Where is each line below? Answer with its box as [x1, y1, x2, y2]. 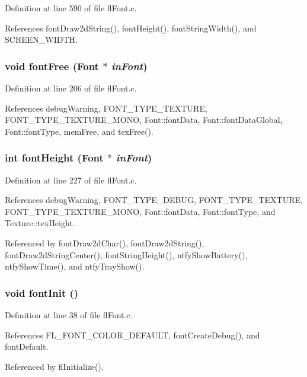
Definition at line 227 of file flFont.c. [5, 173, 137, 186]
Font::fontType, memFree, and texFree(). [5, 125, 153, 137]
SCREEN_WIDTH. [5, 33, 78, 46]
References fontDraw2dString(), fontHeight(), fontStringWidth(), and [5, 21, 257, 34]
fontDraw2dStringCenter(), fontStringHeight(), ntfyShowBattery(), [5, 248, 248, 261]
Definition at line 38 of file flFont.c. [5, 308, 133, 321]
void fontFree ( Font [5, 58, 99, 73]
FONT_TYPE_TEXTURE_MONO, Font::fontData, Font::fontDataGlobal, [5, 113, 283, 126]
